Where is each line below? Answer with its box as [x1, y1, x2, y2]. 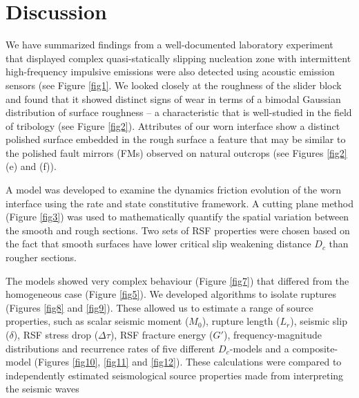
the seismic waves [6, 381, 79, 396]
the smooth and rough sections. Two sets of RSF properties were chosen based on [6, 222, 350, 237]
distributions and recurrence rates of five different [6, 341, 215, 355]
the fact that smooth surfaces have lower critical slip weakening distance [6, 236, 311, 251]
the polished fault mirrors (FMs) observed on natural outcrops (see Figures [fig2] [6, 145, 347, 160]
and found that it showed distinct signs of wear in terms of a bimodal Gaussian [6, 91, 341, 106]
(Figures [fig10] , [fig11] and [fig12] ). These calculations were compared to [34, 354, 342, 369]
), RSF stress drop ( [13, 328, 99, 341]
